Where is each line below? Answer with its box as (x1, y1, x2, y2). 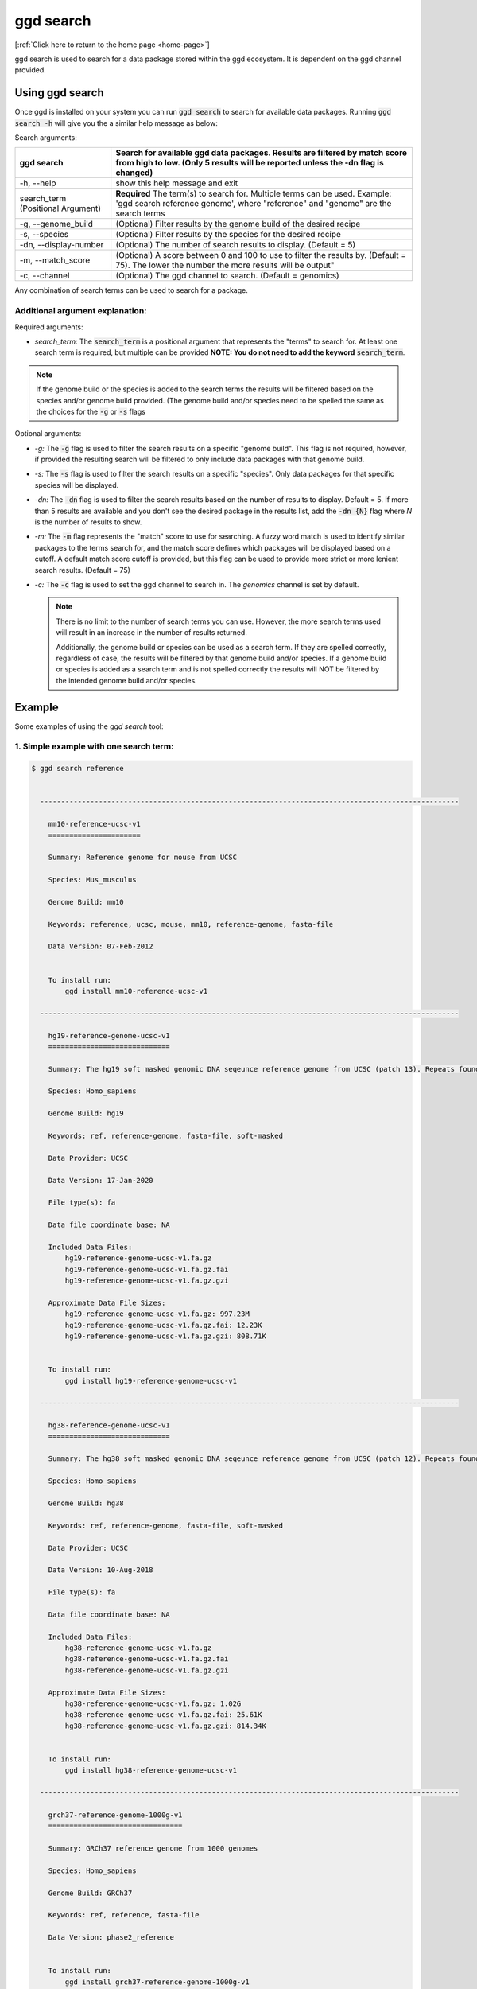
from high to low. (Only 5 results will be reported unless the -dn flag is (115, 158, 385, 169)
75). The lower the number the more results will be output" (115, 259, 335, 271)
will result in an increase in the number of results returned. (56, 628, 248, 637)
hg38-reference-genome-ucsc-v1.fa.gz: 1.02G (64, 1699, 242, 1708)
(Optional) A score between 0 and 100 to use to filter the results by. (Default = (115, 250, 407, 261)
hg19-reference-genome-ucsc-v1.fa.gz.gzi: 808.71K (64, 1332, 266, 1341)
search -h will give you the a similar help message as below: (14, 118, 218, 127)
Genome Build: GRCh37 (48, 1888, 133, 1898)
